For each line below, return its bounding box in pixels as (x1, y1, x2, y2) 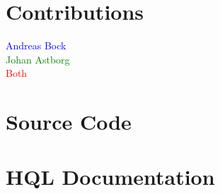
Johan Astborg (6, 51, 70, 66)
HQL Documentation (6, 162, 215, 191)
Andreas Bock (6, 38, 66, 53)
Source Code (6, 107, 132, 136)
